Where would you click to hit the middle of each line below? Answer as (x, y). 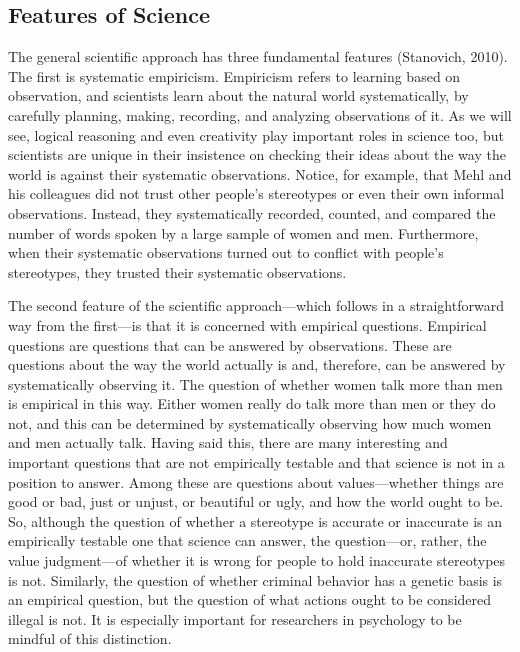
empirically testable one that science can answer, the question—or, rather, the (247, 540)
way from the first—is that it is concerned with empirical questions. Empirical (247, 324)
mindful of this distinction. (90, 638)
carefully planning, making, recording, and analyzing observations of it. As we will (260, 114)
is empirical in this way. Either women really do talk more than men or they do (252, 403)
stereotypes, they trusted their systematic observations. (177, 271)
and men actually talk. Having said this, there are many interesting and (228, 442)
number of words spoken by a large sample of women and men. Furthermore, (243, 232)
